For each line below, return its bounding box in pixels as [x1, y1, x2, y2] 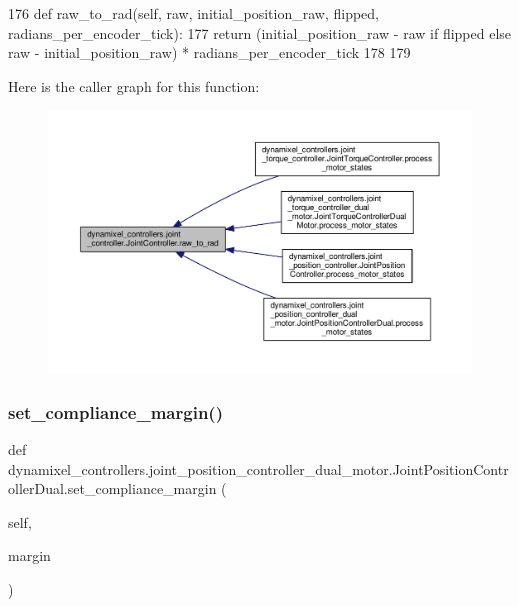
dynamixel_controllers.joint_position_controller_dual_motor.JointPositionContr [8, 458, 509, 479]
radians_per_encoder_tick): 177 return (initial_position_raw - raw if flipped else [8, 22, 512, 43]
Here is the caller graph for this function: [8, 75, 260, 96]
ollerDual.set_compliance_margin [8, 478, 217, 499]
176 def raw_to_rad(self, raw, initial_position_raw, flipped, [8, 3, 380, 23]
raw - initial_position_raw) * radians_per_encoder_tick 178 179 [8, 42, 411, 63]
